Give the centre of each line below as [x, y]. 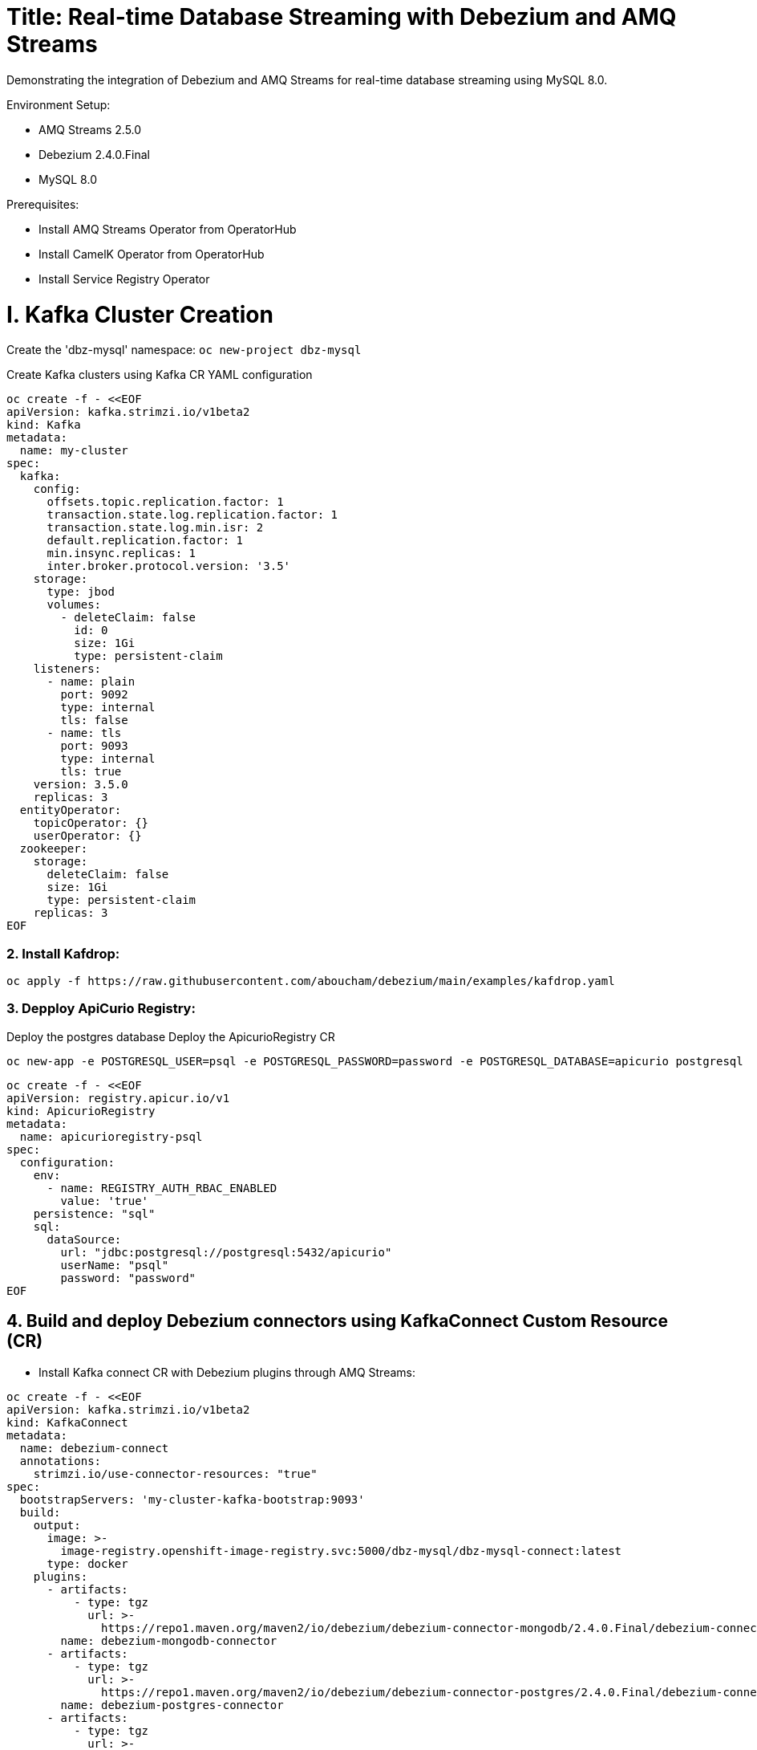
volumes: [74, 605]
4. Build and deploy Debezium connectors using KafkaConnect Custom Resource [337, 1321]
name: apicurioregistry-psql [111, 1136]
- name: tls [84, 733]
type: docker [87, 1563]
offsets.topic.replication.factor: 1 [165, 502]
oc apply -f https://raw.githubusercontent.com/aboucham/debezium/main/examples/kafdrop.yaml [311, 981]
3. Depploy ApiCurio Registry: [101, 1009]
